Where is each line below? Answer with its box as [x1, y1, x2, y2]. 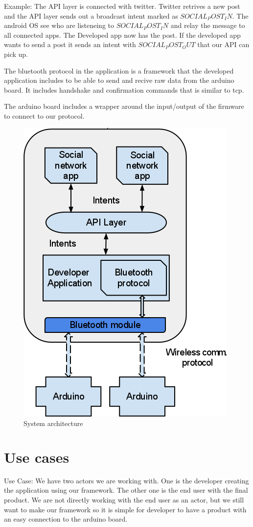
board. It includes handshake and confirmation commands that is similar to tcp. [4, 84, 244, 95]
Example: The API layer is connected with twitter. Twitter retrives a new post [4, 1, 240, 11]
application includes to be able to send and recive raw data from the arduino [4, 75, 234, 85]
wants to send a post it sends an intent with [4, 39, 136, 50]
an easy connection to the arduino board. [4, 514, 128, 524]
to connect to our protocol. [4, 110, 85, 121]
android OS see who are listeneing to [4, 20, 115, 30]
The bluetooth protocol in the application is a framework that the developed [4, 65, 234, 75]
